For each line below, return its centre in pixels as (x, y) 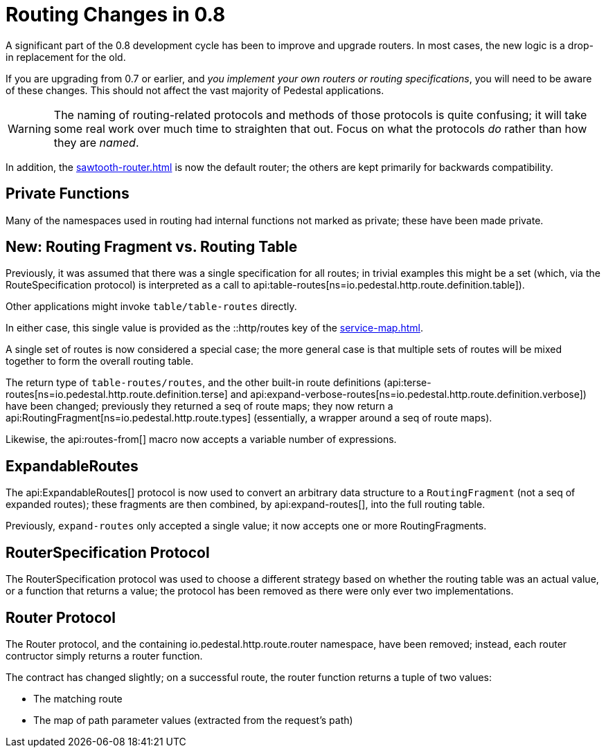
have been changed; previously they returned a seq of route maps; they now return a (199, 406)
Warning (29, 128)
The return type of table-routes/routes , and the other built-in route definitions (193, 383)
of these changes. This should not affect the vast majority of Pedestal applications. (195, 90)
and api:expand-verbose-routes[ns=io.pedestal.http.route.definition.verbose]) (408, 394)
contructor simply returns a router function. (104, 655)
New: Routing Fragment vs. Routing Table (152, 247)
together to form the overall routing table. (100, 361)
